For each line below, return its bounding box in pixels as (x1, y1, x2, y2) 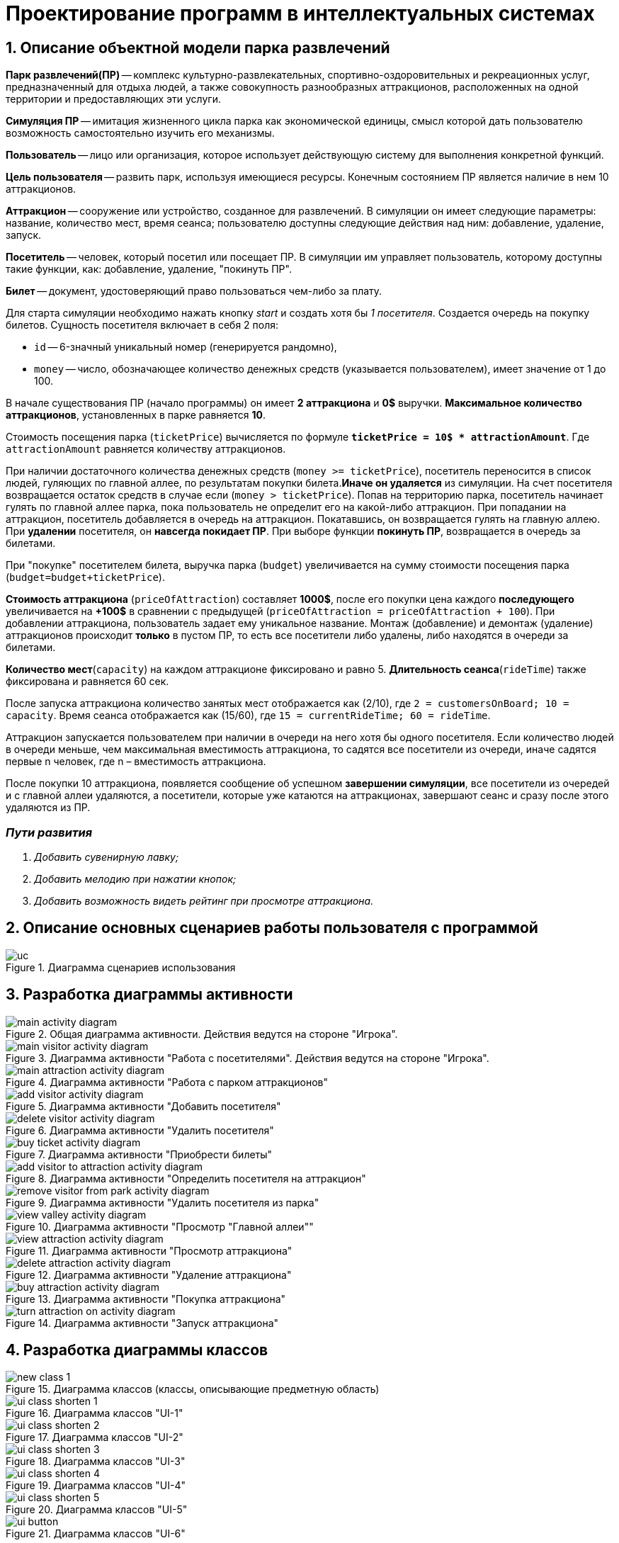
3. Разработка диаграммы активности (6, 985, 293, 1004)
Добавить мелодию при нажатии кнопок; (34, 872, 237, 885)
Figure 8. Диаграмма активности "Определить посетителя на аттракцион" (6, 1172, 366, 1185)
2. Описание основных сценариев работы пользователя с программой (6, 919, 538, 937)
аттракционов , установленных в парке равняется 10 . (6, 409, 266, 422)
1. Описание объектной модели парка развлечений (6, 38, 390, 57)
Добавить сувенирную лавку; (34, 850, 179, 863)
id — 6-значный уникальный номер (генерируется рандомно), (34, 341, 337, 354)
